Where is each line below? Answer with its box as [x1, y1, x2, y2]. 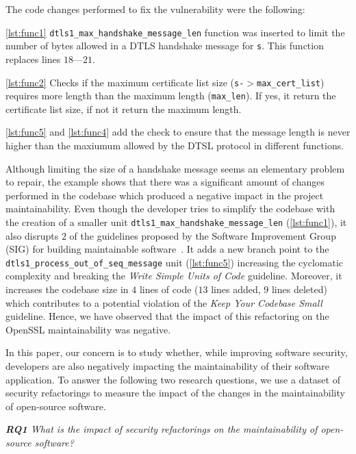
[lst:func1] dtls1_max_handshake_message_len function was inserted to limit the [5, 25, 345, 39]
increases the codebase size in [5, 282, 129, 297]
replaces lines [5, 51, 61, 66]
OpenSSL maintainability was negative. [5, 322, 171, 336]
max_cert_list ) [256, 75, 325, 89]
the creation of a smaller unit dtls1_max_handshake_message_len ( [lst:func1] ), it [5, 214, 347, 229]
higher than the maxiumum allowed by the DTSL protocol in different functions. [5, 138, 344, 152]
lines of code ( [139, 282, 199, 297]
